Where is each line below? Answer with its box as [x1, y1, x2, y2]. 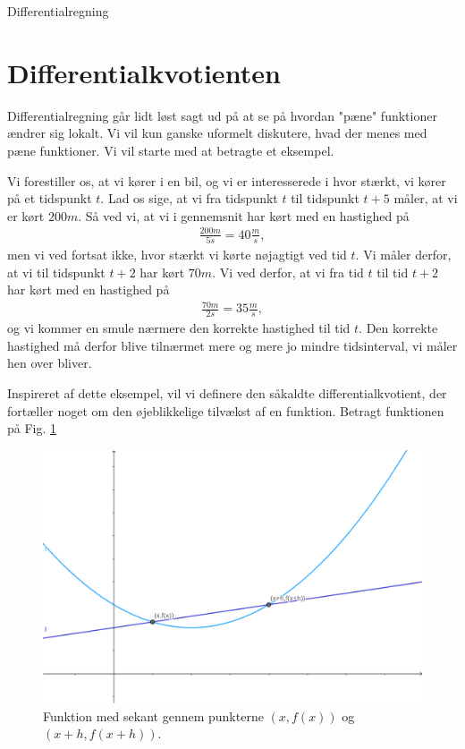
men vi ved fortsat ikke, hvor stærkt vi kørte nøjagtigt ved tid [7, 245, 347, 264]
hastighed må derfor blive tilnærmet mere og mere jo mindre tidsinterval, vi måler [7, 336, 458, 354]
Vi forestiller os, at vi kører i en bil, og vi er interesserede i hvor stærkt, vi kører [7, 171, 446, 190]
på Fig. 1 [7, 419, 57, 438]
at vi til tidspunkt [7, 262, 106, 281]
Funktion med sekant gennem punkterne [43, 706, 264, 725]
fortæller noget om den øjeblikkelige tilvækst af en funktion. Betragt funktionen [7, 401, 444, 420]
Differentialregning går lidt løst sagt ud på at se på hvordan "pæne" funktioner [7, 106, 437, 124]
